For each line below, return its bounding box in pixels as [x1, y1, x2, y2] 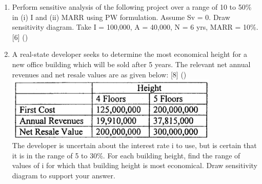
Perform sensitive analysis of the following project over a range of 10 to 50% [12, 2, 252, 12]
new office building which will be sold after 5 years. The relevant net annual [12, 58, 251, 69]
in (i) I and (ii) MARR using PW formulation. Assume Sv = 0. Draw [12, 11, 230, 22]
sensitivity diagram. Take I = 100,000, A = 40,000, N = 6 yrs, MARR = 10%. [12, 22, 258, 32]
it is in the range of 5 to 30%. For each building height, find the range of [12, 150, 240, 160]
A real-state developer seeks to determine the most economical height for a [12, 49, 247, 59]
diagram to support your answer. [12, 170, 115, 181]
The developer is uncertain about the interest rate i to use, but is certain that [12, 140, 257, 151]
